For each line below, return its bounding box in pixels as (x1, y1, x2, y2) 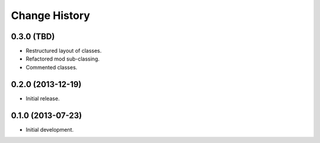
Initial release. (25, 95, 60, 102)
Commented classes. (25, 63, 78, 71)
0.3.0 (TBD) (11, 31, 55, 42)
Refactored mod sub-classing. (25, 55, 100, 62)
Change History (11, 9, 90, 22)
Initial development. (25, 126, 74, 133)
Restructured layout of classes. (25, 47, 102, 55)
